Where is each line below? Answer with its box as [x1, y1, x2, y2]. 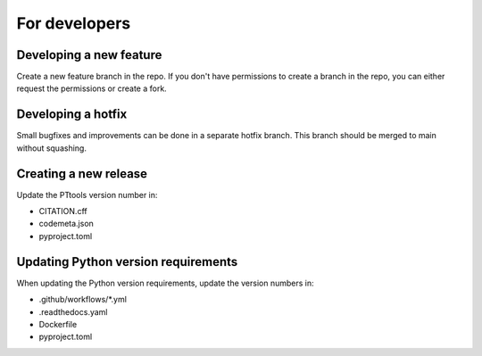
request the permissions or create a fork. [16, 83, 167, 94]
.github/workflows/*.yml [38, 294, 127, 305]
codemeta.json [38, 219, 94, 229]
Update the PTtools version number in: [16, 189, 158, 200]
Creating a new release [16, 166, 147, 181]
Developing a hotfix [16, 107, 128, 122]
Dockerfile [38, 319, 78, 329]
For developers [16, 13, 131, 33]
